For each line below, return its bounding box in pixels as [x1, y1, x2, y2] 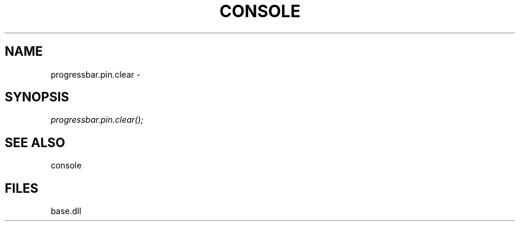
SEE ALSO [5, 135, 65, 150]
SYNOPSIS [5, 90, 69, 105]
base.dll [50, 206, 81, 217]
